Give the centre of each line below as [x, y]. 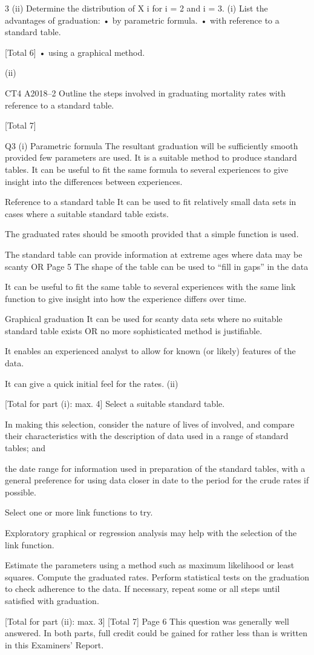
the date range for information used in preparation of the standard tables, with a [155, 468]
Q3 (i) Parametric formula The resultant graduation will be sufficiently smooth [152, 145]
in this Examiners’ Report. [54, 644]
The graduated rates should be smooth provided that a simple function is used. [152, 234]
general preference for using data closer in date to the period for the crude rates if [157, 480]
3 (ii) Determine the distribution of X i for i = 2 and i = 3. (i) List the [136, 8]
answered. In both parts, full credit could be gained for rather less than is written [156, 633]
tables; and [25, 448]
